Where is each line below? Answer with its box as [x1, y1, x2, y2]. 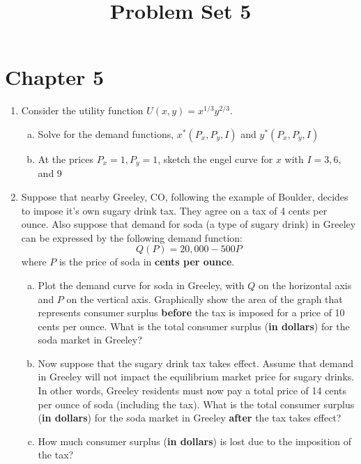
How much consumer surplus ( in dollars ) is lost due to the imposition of [38, 433, 352, 448]
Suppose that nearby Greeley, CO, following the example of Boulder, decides [21, 189, 348, 203]
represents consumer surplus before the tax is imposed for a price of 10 [38, 305, 345, 320]
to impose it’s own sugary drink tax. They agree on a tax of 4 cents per [21, 203, 328, 217]
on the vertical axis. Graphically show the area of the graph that [66, 291, 343, 306]
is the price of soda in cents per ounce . [59, 254, 235, 269]
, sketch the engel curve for [158, 151, 273, 166]
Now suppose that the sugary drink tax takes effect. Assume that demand [38, 355, 353, 370]
